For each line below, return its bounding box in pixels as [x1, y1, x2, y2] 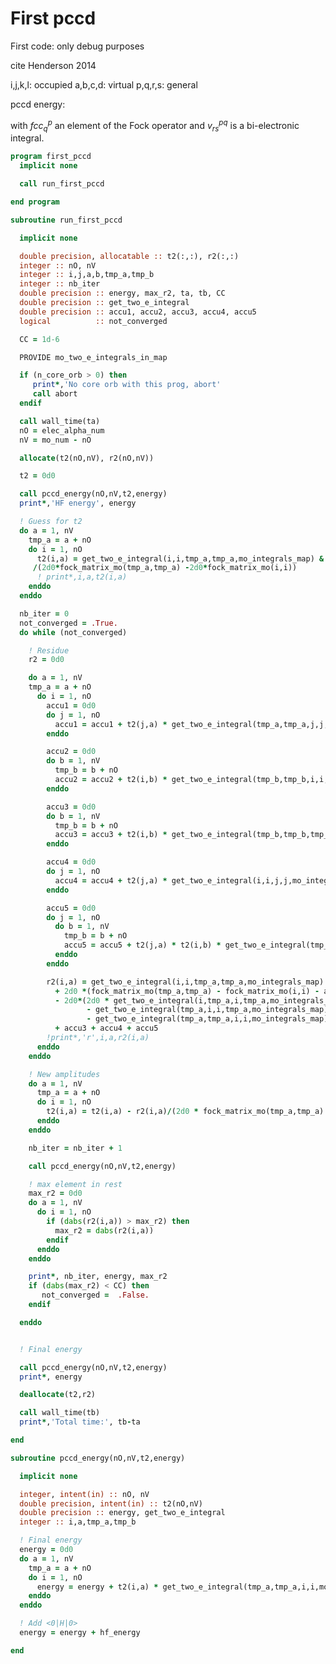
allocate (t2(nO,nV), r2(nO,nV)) [19, 453, 155, 463]
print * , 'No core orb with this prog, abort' [32, 380, 222, 390]
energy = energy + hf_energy [19, 1628, 141, 1638]
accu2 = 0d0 [46, 747, 97, 757]
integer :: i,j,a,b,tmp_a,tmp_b [19, 270, 155, 280]
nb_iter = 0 [19, 608, 70, 619]
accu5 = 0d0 [46, 903, 97, 913]
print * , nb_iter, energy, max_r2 [28, 1272, 168, 1282]
